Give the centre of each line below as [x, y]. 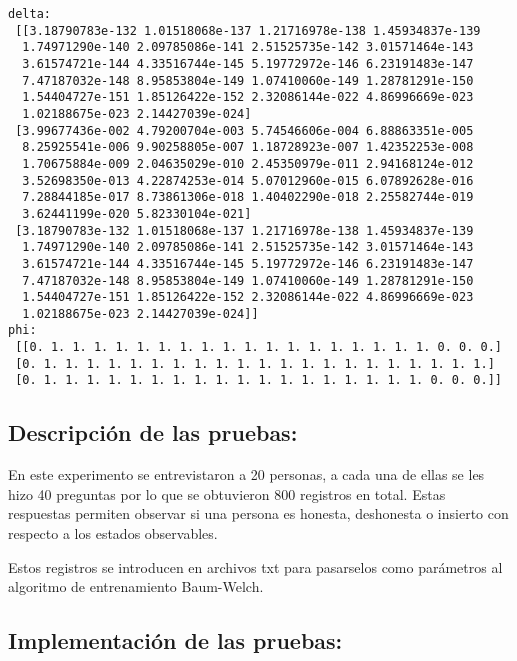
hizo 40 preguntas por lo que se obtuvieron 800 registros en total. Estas [227, 493]
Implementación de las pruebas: [175, 640]
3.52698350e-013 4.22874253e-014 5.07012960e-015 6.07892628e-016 [248, 180]
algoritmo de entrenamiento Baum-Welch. [136, 586]
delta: [29, 14]
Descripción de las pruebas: [153, 432]
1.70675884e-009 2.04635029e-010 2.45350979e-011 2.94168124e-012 [248, 163]
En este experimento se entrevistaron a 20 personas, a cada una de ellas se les [246, 474]
